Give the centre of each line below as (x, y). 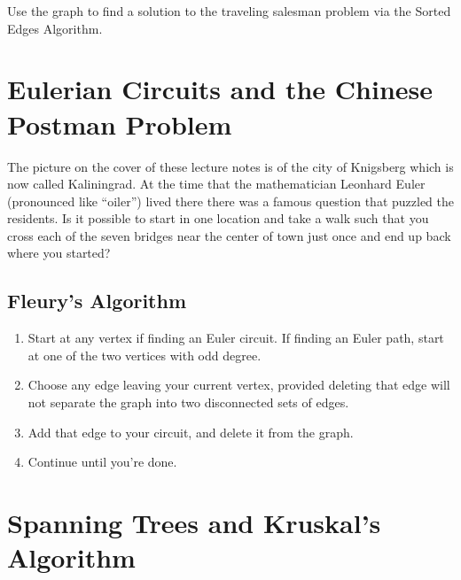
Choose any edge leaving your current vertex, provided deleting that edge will (239, 385)
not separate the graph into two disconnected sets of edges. (188, 402)
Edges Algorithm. (55, 28)
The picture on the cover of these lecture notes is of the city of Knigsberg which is (230, 166)
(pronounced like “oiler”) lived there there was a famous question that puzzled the (230, 201)
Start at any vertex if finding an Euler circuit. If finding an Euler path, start (236, 338)
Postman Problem (120, 124)
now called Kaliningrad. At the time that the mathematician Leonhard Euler (216, 184)
